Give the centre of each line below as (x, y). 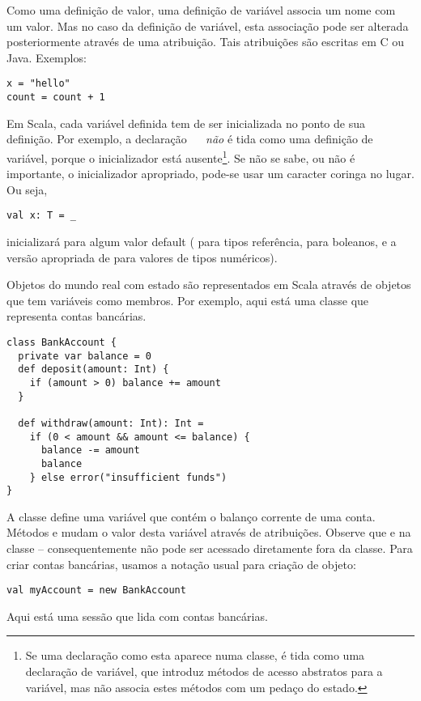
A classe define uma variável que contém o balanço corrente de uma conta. (191, 516)
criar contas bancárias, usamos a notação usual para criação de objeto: (181, 564)
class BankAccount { (62, 342)
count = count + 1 (56, 98)
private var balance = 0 (85, 356)
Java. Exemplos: (47, 57)
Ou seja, (27, 189)
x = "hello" (38, 84)
